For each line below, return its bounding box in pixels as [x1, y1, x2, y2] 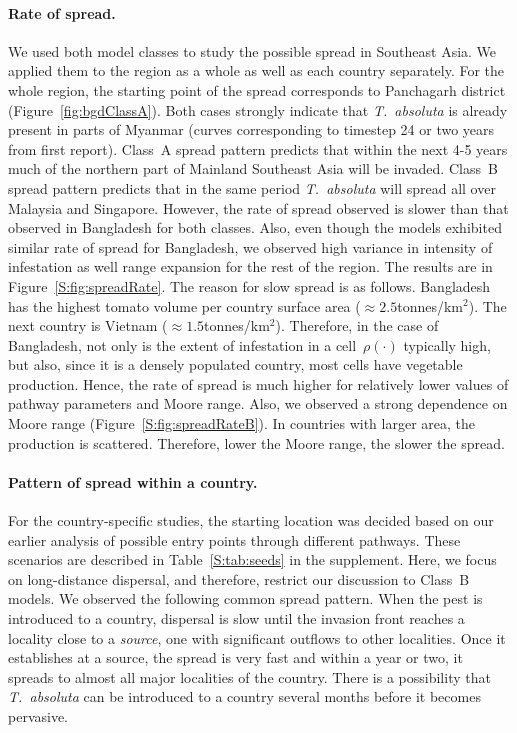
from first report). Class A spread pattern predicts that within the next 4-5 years [8, 138, 508, 159]
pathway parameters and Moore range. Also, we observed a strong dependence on [8, 393, 508, 414]
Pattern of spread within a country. [8, 471, 258, 492]
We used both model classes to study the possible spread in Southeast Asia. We [8, 40, 497, 61]
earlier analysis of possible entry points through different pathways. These [8, 529, 461, 550]
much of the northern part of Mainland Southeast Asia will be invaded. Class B [8, 158, 498, 179]
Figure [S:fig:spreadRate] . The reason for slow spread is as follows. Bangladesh [8, 275, 491, 296]
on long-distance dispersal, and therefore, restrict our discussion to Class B [8, 568, 470, 589]
